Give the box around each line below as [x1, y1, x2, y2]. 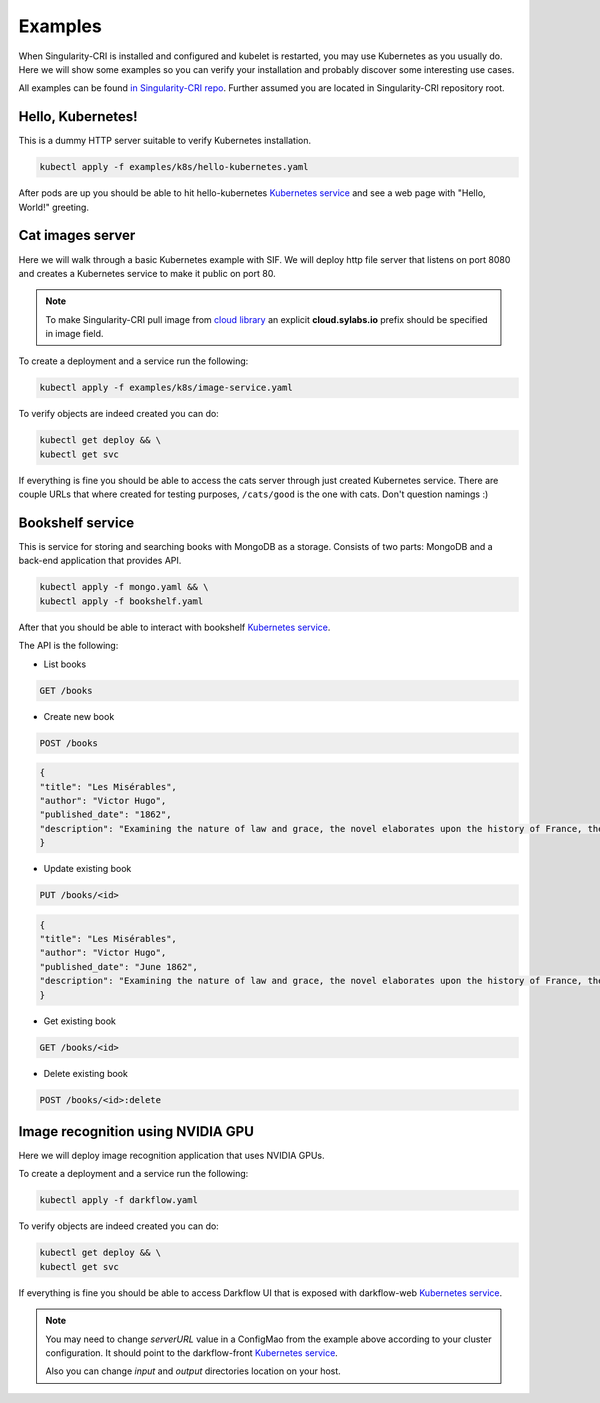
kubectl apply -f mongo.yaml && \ [39, 581, 209, 593]
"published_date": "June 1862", [39, 961, 199, 972]
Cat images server [18, 227, 136, 244]
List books [43, 658, 87, 670]
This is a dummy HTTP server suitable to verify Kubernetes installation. [18, 135, 312, 147]
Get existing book [43, 1015, 117, 1027]
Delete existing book [43, 1067, 129, 1079]
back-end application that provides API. [18, 555, 182, 567]
